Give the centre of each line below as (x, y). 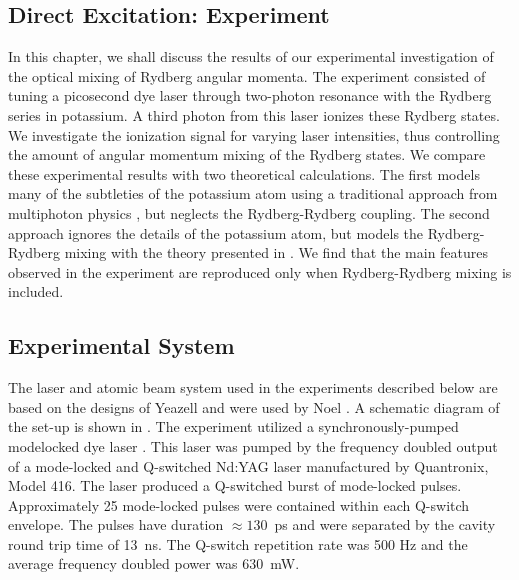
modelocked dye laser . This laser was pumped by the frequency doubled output (253, 445)
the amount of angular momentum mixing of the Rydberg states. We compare (247, 154)
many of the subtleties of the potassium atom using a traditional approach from (253, 193)
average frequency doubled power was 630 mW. (154, 563)
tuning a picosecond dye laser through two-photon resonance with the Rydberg (250, 95)
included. (36, 291)
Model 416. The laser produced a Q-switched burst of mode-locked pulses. (235, 485)
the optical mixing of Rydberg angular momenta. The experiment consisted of (247, 75)
